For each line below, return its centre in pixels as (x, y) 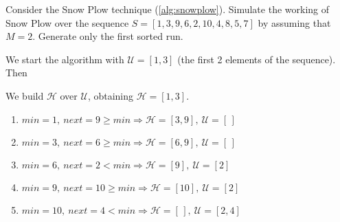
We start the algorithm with (65, 59)
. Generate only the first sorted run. (108, 36)
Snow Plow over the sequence (67, 22)
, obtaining (111, 95)
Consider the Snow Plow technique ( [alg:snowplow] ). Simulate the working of (168, 9)
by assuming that (294, 22)
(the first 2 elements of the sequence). (257, 59)
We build (25, 95)
